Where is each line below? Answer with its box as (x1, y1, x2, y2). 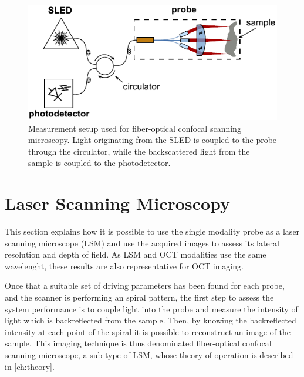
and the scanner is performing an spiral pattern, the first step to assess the (5, 291, 274, 303)
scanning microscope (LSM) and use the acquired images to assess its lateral (5, 236, 280, 249)
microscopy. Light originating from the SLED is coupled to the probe (28, 134, 277, 146)
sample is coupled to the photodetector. (28, 156, 171, 169)
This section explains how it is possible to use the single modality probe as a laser (5, 225, 300, 238)
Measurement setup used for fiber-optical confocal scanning (28, 122, 241, 134)
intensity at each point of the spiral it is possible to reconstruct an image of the (5, 325, 291, 338)
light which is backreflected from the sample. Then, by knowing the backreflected (5, 314, 296, 326)
